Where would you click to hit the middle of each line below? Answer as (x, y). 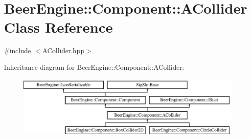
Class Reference (58, 27)
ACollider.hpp (63, 50)
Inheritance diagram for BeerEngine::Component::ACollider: (94, 67)
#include (18, 50)
